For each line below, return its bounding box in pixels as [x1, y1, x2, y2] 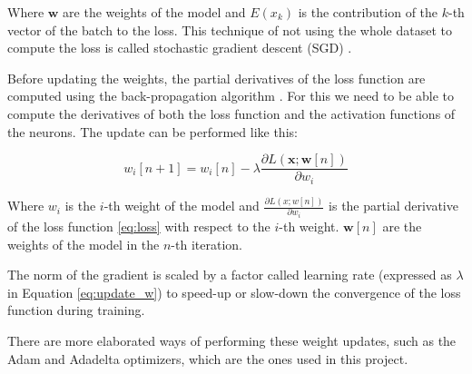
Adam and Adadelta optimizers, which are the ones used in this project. [7, 349, 408, 368]
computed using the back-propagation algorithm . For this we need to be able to [7, 86, 455, 105]
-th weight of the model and [103, 196, 260, 215]
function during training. [7, 300, 145, 320]
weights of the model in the [7, 234, 160, 253]
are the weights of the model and [63, 3, 246, 21]
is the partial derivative [329, 196, 458, 215]
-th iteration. [171, 234, 242, 253]
